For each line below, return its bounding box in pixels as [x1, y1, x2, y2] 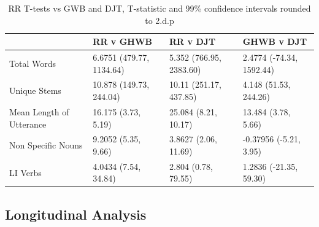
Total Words [9, 56, 56, 69]
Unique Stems [9, 84, 61, 97]
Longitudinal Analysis [5, 204, 147, 223]
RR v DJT [169, 35, 216, 48]
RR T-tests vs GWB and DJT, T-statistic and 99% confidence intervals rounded [8, 2, 311, 14]
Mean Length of [9, 105, 69, 118]
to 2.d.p [145, 13, 174, 26]
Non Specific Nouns [9, 139, 83, 152]
